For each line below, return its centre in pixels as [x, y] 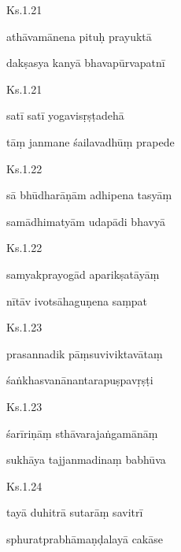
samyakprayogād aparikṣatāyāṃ [83, 274]
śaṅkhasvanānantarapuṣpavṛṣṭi [80, 380]
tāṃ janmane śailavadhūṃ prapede [90, 141]
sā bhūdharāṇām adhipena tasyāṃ [89, 195]
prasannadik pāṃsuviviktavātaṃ [85, 353]
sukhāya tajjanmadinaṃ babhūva [86, 459]
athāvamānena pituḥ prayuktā [79, 36]
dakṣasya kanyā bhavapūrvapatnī [86, 63]
